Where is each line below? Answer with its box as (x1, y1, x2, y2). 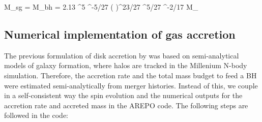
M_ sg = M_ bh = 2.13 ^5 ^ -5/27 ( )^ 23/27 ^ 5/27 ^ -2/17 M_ (4, 2, 198, 12)
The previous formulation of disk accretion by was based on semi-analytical (4, 50, 239, 60)
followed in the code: (4, 110, 68, 120)
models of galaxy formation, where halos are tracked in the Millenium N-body (4, 60, 247, 71)
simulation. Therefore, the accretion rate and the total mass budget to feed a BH (4, 70, 257, 80)
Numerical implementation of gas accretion (4, 26, 236, 42)
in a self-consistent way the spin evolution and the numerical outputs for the (4, 90, 243, 101)
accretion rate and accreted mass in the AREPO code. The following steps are (4, 100, 248, 110)
